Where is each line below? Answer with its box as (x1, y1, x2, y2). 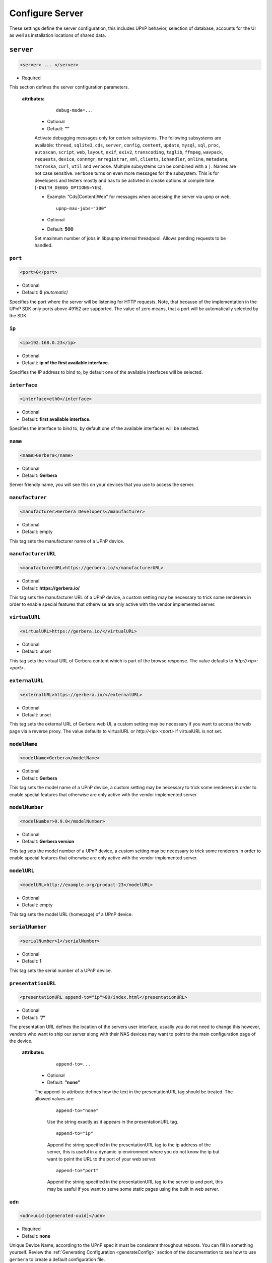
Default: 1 (22, 958, 42, 964)
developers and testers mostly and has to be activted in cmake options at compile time (34, 177, 215, 183)
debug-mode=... (56, 108, 94, 113)
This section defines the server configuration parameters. (9, 84, 129, 90)
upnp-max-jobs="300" (56, 205, 107, 211)
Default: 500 (47, 226, 74, 232)
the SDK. (9, 313, 28, 319)
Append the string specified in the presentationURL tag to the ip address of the (47, 1142, 211, 1148)
